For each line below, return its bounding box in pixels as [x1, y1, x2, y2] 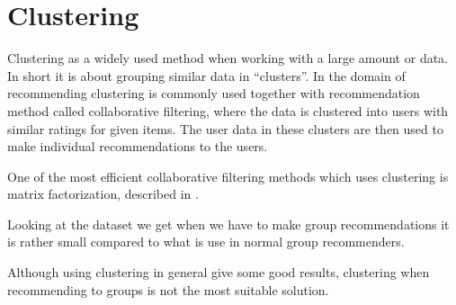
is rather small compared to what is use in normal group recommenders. [7, 232, 405, 251]
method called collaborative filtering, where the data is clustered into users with [7, 101, 449, 120]
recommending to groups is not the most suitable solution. [7, 280, 329, 299]
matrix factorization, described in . [7, 184, 199, 203]
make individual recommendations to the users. [7, 137, 268, 156]
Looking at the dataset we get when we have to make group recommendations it [7, 214, 450, 233]
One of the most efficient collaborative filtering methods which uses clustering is [7, 166, 449, 185]
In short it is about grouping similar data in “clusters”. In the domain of [7, 66, 406, 85]
